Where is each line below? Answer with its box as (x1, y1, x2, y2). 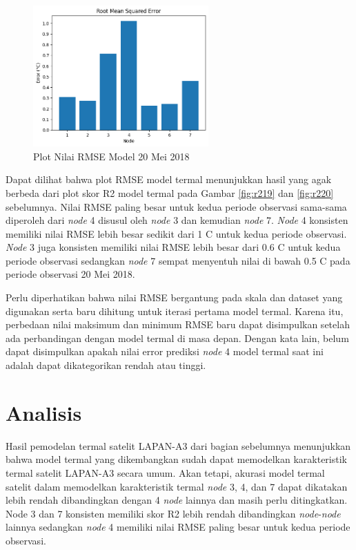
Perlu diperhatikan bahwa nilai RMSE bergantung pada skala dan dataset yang (6, 290, 343, 305)
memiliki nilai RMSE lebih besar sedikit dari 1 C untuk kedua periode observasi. (6, 226, 347, 240)
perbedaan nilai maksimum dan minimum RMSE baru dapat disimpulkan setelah (6, 317, 350, 332)
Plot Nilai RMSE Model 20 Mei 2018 (33, 149, 190, 163)
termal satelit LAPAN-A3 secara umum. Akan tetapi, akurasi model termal (6, 465, 325, 480)
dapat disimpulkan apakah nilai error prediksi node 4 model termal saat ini (6, 344, 324, 359)
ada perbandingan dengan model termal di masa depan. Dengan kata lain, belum (6, 330, 349, 345)
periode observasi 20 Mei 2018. (6, 267, 135, 281)
